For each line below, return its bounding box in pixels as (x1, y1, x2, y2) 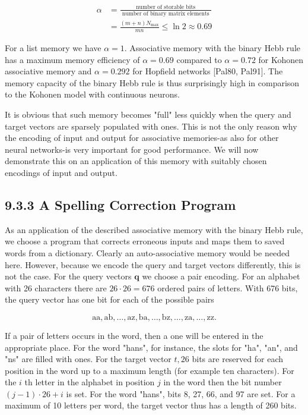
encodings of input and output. (5, 166, 118, 178)
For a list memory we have (5, 42, 101, 54)
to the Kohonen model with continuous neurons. (5, 88, 180, 100)
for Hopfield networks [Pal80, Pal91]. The (132, 65, 283, 77)
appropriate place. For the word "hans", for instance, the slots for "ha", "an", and (5, 341, 298, 353)
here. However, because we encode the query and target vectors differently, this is (5, 258, 301, 271)
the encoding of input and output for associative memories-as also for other (5, 131, 279, 144)
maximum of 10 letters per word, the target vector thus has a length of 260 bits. (5, 399, 297, 411)
